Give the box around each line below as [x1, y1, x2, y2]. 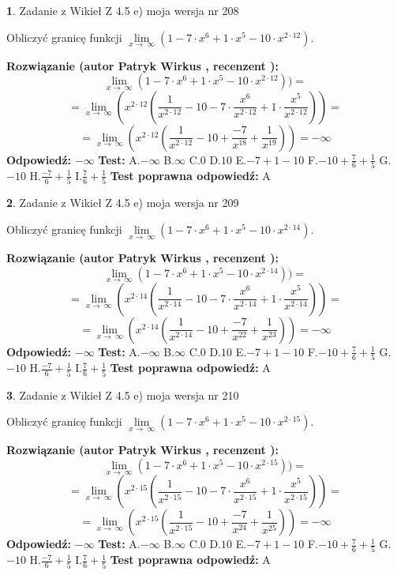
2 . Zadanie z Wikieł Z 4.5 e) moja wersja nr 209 [6, 194, 239, 211]
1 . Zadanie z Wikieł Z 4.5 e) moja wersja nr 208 [6, 2, 239, 18]
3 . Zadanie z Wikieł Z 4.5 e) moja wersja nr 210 [6, 386, 239, 403]
